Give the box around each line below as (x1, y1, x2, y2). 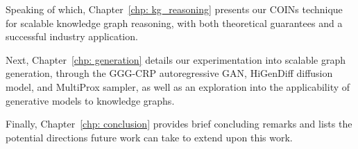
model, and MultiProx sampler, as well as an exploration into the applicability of (6, 79, 350, 94)
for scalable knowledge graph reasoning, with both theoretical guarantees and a (6, 15, 343, 30)
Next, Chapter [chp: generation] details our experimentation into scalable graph (6, 52, 346, 67)
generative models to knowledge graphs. (6, 93, 175, 107)
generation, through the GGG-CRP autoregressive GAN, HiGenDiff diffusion (6, 66, 333, 80)
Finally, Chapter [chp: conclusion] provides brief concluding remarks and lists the (6, 116, 352, 131)
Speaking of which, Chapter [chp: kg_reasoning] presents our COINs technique (6, 2, 343, 16)
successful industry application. (6, 29, 138, 44)
